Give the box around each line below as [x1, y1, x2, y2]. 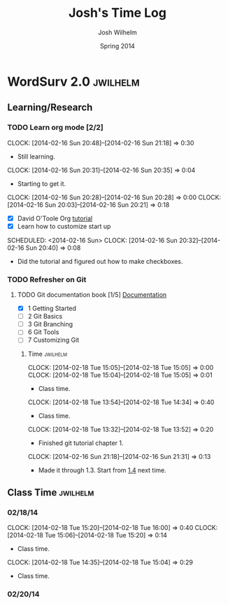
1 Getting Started [27, 304, 77, 313]
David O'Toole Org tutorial [17, 214, 93, 222]
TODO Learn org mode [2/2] [7, 123, 104, 133]
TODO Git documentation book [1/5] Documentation [17, 291, 167, 299]
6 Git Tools [27, 328, 59, 336]
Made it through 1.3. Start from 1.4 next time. [38, 466, 166, 474]
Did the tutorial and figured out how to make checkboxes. [17, 257, 183, 265]
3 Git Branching [27, 320, 73, 328]
